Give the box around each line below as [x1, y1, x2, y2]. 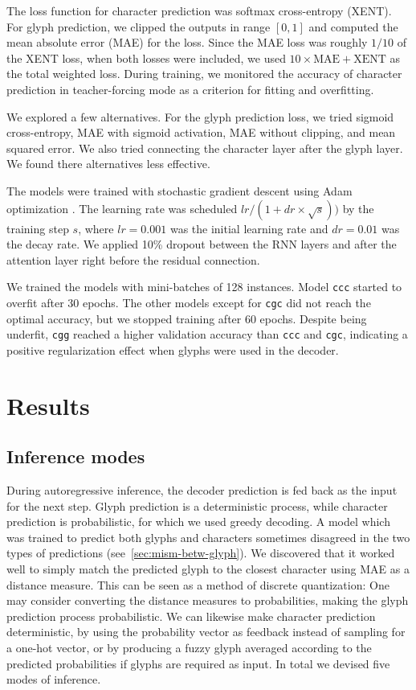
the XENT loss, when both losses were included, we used [6, 49, 286, 66]
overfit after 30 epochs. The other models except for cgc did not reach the [6, 294, 371, 310]
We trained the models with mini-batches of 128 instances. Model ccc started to [6, 278, 402, 295]
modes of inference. [6, 671, 101, 688]
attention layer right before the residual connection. [6, 251, 260, 268]
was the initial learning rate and [169, 220, 328, 236]
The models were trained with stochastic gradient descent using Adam [6, 182, 353, 199]
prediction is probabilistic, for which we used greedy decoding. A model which [6, 513, 390, 530]
